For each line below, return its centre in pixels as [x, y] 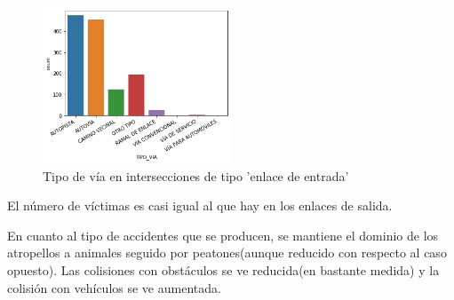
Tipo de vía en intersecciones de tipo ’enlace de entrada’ [196, 175]
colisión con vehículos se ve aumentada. [114, 287]
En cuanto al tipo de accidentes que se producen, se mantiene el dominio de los [223, 235]
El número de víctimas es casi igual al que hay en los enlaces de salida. [200, 205]
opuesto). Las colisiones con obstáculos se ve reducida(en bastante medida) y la [223, 269]
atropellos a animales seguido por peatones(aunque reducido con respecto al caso [227, 253]
